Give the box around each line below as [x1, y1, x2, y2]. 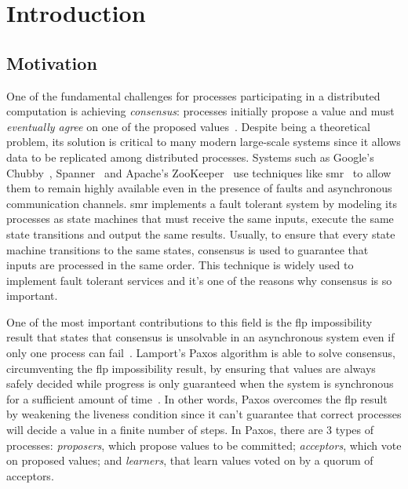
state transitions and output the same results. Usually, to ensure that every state [6, 225, 395, 242]
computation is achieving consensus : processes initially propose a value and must [6, 103, 395, 119]
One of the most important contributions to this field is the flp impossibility [6, 313, 373, 330]
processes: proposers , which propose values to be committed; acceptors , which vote [6, 436, 402, 453]
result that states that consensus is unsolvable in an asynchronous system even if [6, 329, 395, 345]
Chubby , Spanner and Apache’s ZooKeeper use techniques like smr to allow [6, 164, 392, 181]
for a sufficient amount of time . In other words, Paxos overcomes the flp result [6, 390, 388, 407]
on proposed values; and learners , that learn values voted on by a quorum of [6, 452, 373, 469]
